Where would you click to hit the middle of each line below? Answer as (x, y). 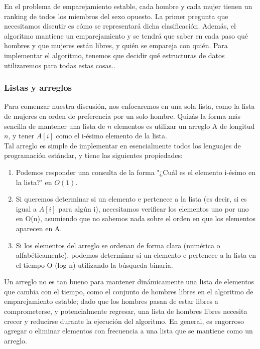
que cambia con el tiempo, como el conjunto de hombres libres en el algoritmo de (129, 291)
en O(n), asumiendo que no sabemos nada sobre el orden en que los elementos (136, 218)
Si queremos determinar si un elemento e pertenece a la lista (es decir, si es (131, 199)
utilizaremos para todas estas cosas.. (60, 65)
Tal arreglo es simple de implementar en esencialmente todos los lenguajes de (122, 145)
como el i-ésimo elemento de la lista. (111, 136)
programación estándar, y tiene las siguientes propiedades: (93, 155)
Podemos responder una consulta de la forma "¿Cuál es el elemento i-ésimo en (136, 172)
